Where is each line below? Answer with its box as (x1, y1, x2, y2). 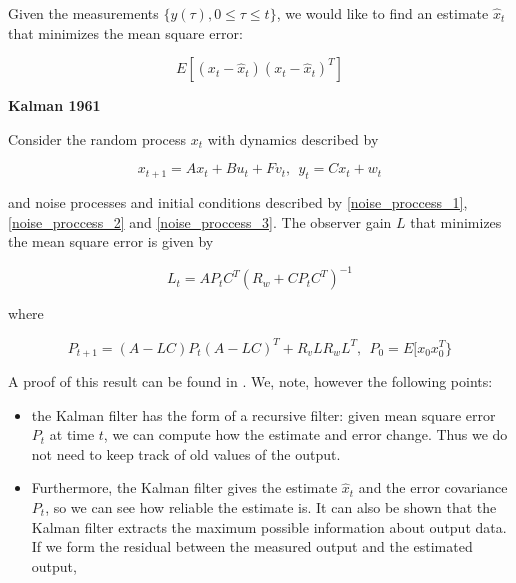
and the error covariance (358, 477, 508, 498)
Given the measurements (8, 3, 159, 23)
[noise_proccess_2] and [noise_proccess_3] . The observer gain (8, 211, 392, 232)
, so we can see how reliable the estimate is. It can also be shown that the (45, 496, 497, 517)
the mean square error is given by (8, 231, 214, 252)
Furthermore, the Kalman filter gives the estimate (31, 477, 338, 498)
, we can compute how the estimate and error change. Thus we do (103, 424, 508, 445)
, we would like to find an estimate (276, 3, 489, 23)
